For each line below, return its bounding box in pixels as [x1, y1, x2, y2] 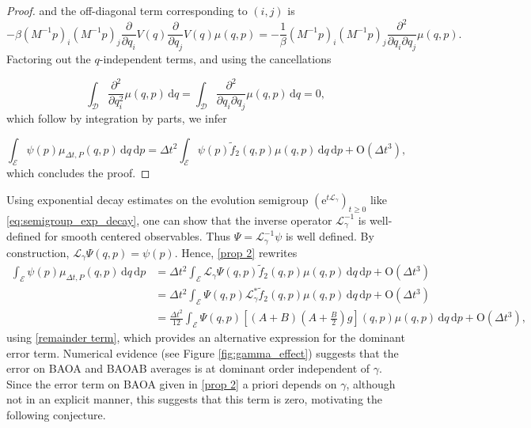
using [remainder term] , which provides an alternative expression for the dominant [6, 329, 405, 346]
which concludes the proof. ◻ [6, 165, 150, 181]
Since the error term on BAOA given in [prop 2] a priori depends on [6, 375, 337, 392]
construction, [6, 244, 70, 260]
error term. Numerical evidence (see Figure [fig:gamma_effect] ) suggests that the [6, 344, 399, 361]
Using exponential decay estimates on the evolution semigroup [6, 191, 309, 207]
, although [346, 375, 396, 392]
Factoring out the [6, 50, 91, 66]
